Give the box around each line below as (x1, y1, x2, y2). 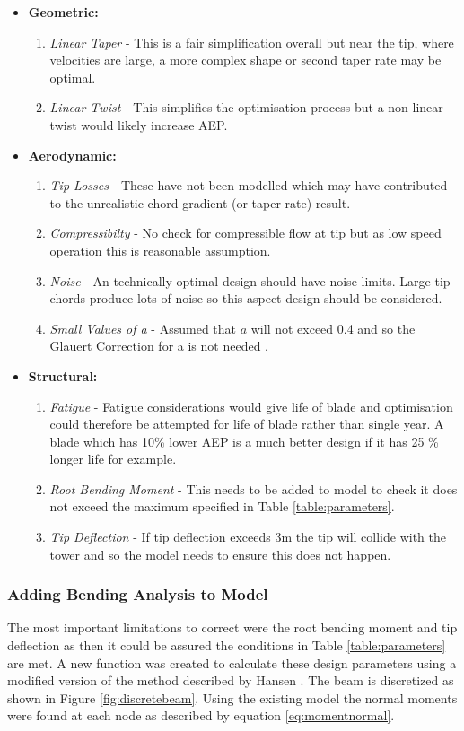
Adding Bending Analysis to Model (7, 583, 268, 605)
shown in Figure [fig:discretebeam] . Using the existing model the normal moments (7, 688, 458, 707)
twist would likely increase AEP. (49, 115, 228, 134)
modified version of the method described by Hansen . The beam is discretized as (7, 671, 454, 690)
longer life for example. (49, 449, 177, 468)
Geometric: (28, 3, 99, 21)
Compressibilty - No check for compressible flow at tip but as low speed (49, 223, 442, 242)
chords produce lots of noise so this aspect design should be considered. (49, 289, 442, 308)
